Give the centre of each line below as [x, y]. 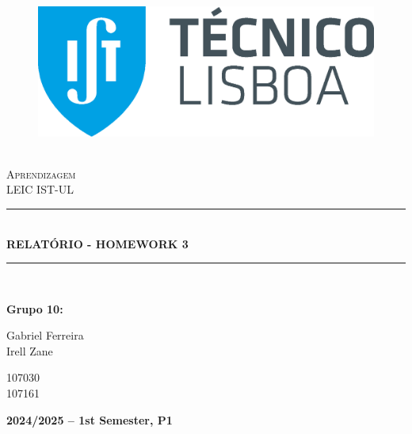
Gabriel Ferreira [45, 335]
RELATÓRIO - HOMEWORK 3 [97, 243]
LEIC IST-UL [40, 189]
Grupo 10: [35, 308]
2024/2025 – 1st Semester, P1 [90, 419]
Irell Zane [30, 350]
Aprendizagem [41, 173]
